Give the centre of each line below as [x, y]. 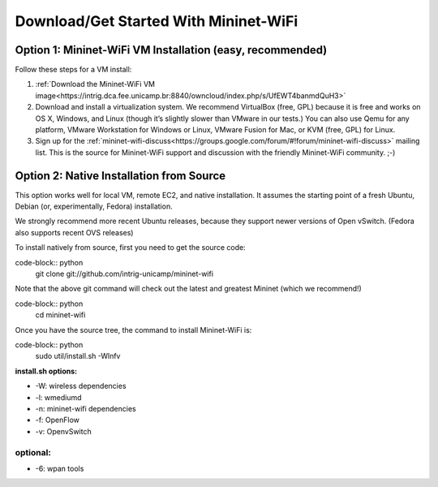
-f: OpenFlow [58, 420]
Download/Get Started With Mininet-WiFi [157, 21]
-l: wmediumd [58, 397]
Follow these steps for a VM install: [73, 70]
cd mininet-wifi [60, 315]
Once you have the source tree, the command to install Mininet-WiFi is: [133, 330]
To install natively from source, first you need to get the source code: [131, 248]
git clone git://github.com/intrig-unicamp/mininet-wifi [125, 274]
